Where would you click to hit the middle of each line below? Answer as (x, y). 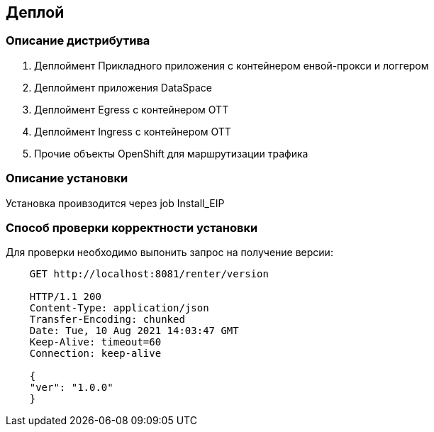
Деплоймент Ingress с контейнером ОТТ (133, 131)
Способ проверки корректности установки (132, 227)
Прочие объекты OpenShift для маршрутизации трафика (171, 153)
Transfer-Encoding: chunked (107, 320)
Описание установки (67, 178)
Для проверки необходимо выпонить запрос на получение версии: (169, 253)
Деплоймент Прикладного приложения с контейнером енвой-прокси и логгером (232, 65)
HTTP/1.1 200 (65, 297)
